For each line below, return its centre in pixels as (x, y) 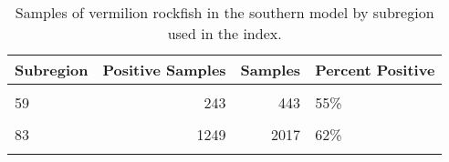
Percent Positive (375, 70)
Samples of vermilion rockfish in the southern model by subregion (224, 12)
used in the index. (224, 33)
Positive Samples (164, 70)
